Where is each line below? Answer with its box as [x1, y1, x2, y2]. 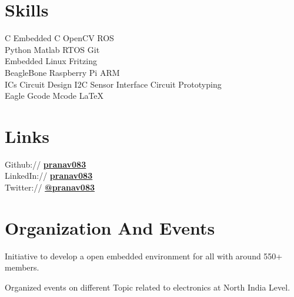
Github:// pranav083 [5, 158, 86, 170]
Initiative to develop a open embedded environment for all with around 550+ [5, 249, 283, 262]
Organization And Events [5, 215, 215, 239]
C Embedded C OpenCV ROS [5, 32, 114, 44]
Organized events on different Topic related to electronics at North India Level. [5, 281, 290, 293]
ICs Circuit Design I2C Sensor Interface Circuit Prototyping [5, 78, 222, 90]
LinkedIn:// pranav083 [5, 169, 93, 182]
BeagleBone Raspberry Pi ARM [5, 66, 120, 78]
